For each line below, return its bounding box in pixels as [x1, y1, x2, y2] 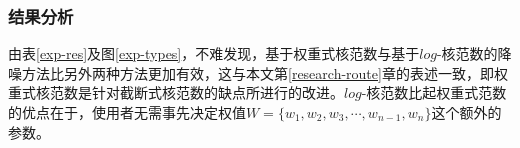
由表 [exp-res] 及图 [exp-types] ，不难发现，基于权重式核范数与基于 [8, 43, 420, 64]
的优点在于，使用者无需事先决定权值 [8, 102, 246, 122]
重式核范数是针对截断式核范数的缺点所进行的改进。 [8, 82, 344, 103]
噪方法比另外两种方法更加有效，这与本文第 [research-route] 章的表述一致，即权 [8, 62, 508, 83]
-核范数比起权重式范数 [361, 82, 507, 103]
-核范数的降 [436, 43, 512, 64]
